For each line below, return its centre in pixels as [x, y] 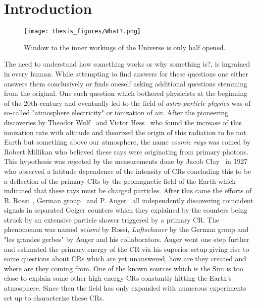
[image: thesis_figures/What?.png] [82, 32]
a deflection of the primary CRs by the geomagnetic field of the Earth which [120, 181]
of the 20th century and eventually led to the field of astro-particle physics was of [127, 103]
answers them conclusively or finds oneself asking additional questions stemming [126, 83]
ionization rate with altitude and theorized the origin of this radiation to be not [125, 132]
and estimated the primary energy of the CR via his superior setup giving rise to [127, 249]
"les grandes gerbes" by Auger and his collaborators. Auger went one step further [127, 239]
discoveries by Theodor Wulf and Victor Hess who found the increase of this [123, 122]
